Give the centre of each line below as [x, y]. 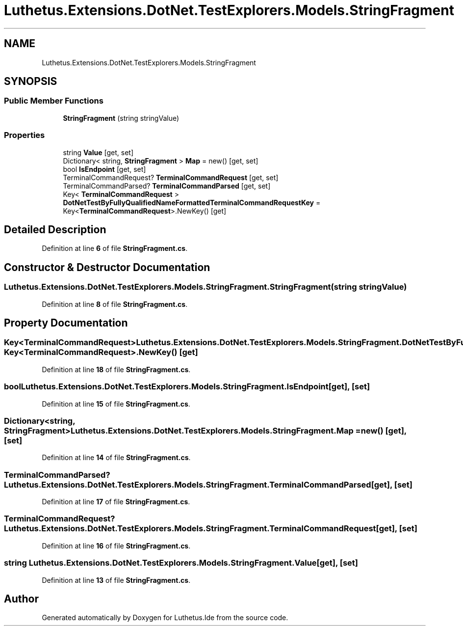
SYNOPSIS [31, 82]
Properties [25, 135]
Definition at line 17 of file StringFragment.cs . [116, 502]
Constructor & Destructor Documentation [107, 267]
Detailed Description [55, 229]
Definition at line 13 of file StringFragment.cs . [116, 580]
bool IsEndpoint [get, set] [104, 169]
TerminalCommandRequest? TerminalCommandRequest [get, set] [171, 177]
